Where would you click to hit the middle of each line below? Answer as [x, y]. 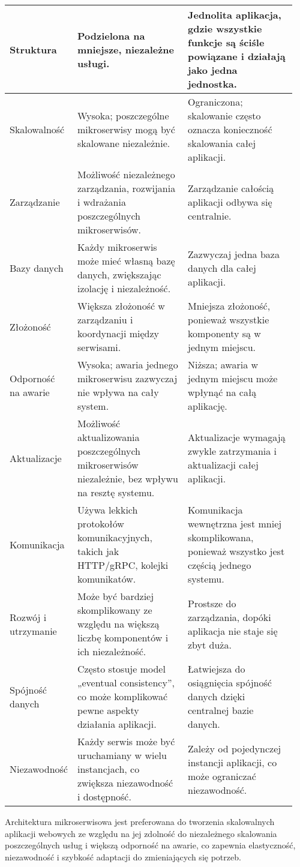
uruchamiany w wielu [122, 755]
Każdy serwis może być [126, 741]
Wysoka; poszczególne [123, 115]
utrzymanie [33, 631]
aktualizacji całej [223, 465]
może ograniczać [222, 776]
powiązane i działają [237, 56]
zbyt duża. [210, 644]
